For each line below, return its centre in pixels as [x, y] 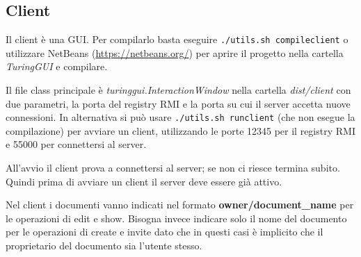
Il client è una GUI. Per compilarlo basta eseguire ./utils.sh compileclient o [177, 39]
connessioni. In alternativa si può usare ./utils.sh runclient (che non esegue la [180, 117]
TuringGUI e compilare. [57, 66]
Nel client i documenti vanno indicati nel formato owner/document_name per [180, 205]
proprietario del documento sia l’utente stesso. [104, 246]
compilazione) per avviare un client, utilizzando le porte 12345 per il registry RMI [180, 130]
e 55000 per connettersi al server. [76, 144]
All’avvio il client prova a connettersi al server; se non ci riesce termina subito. [173, 168]
